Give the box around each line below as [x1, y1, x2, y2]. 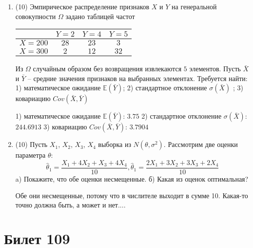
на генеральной [172, 1, 217, 11]
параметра [15, 150, 46, 160]
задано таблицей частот [65, 11, 135, 21]
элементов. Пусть [189, 63, 241, 74]
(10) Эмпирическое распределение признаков [15, 1, 150, 11]
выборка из [98, 139, 131, 149]
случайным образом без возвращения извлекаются [33, 63, 182, 74]
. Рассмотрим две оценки [163, 139, 238, 149]
